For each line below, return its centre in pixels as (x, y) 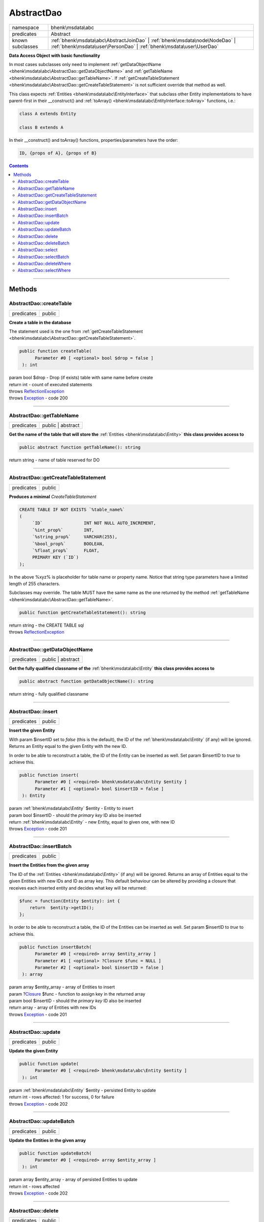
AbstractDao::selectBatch (44, 257)
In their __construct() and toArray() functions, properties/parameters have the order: (94, 140)
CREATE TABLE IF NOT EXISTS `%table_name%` (72, 509)
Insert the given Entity (32, 730)
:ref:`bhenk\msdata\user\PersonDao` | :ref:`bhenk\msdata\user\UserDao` (135, 46)
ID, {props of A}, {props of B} (58, 153)
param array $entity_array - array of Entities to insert (62, 987)
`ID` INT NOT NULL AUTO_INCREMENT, (94, 523)
